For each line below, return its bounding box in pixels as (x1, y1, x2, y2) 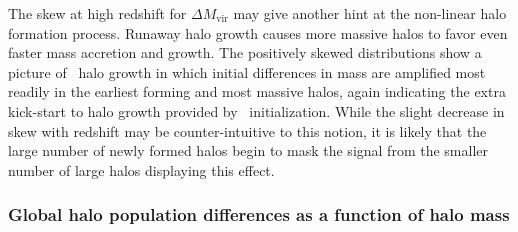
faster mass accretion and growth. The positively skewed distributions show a (8, 42, 482, 63)
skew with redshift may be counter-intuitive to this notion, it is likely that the (8, 120, 487, 141)
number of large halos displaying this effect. (8, 159, 275, 180)
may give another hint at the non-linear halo (233, 3, 507, 23)
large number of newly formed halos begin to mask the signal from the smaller (8, 140, 488, 161)
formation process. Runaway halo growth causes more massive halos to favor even (8, 22, 508, 43)
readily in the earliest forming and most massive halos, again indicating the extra (8, 81, 506, 102)
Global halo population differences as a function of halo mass (8, 202, 510, 227)
